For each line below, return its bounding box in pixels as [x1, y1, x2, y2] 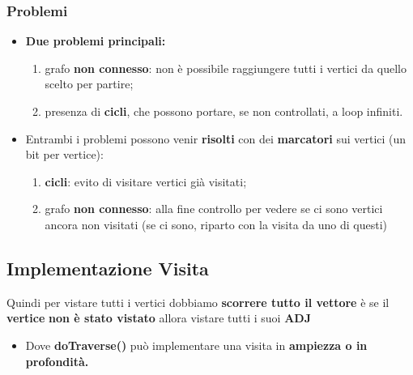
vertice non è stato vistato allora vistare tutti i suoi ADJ [6, 309, 312, 326]
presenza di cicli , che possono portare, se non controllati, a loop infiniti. [45, 103, 403, 119]
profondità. [25, 352, 89, 369]
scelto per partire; [45, 75, 134, 92]
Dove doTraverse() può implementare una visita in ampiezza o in [25, 336, 368, 353]
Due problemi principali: [25, 32, 166, 49]
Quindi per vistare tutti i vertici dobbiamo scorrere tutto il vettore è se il [6, 293, 390, 310]
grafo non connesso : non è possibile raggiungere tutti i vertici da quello [45, 59, 407, 76]
